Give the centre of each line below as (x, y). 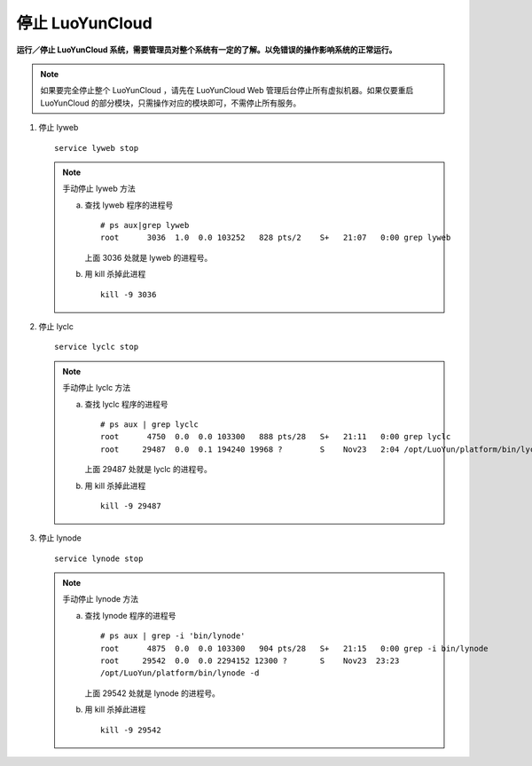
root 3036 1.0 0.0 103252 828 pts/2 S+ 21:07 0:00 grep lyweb (276, 238)
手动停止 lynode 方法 (101, 599)
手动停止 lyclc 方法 (97, 388)
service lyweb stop (97, 148)
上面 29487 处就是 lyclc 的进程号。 (149, 470)
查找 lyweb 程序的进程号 (129, 205)
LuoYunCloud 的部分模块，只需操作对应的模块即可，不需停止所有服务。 (171, 103)
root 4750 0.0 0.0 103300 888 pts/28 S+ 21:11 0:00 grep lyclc (276, 437)
